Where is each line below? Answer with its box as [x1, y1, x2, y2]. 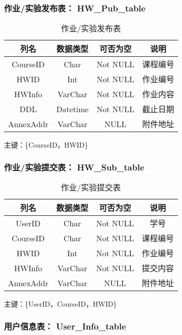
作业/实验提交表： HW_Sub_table [4, 161, 145, 173]
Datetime [56, 103, 89, 115]
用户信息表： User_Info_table [4, 320, 126, 332]
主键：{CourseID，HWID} [4, 140, 88, 150]
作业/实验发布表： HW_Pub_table [4, 1, 146, 14]
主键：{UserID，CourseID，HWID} [4, 299, 117, 309]
